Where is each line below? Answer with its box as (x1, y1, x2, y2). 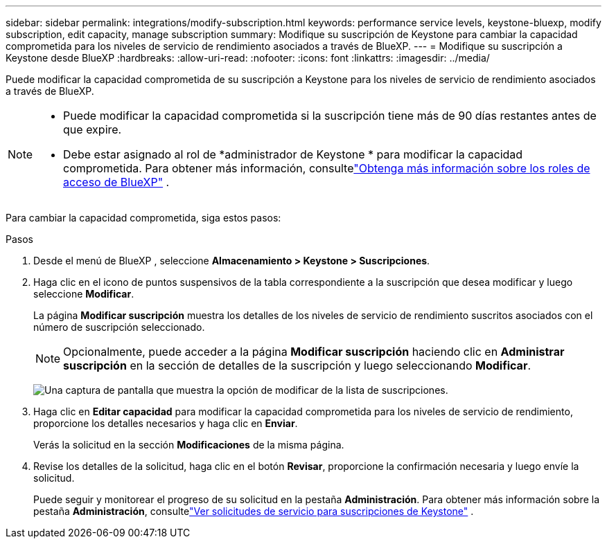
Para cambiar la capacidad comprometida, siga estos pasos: (6, 212, 281, 224)
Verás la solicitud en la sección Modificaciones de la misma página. (33, 439, 344, 451)
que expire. (63, 123, 122, 136)
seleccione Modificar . (33, 288, 134, 300)
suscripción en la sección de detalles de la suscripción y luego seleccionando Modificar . (63, 359, 531, 372)
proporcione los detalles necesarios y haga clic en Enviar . (33, 417, 298, 429)
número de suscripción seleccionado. (33, 321, 205, 333)
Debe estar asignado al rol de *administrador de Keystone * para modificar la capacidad (63, 147, 523, 161)
